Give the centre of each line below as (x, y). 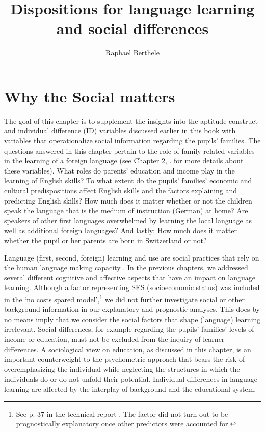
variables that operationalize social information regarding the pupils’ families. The (132, 141)
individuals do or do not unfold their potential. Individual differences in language (131, 379)
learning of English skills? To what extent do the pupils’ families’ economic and (128, 180)
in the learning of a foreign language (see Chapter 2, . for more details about (124, 161)
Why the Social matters (90, 96)
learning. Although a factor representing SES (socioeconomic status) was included (132, 287)
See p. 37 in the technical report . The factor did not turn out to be (122, 413)
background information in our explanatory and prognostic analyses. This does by (132, 309)
